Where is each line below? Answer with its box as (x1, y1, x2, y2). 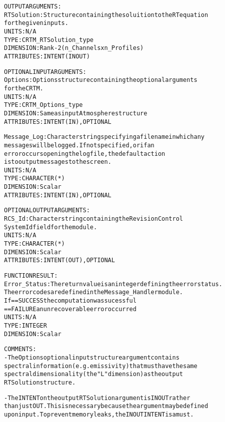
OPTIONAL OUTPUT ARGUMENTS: (4, 207, 90, 214)
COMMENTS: (4, 346, 36, 353)
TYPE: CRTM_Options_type (4, 101, 83, 109)
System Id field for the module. (4, 223, 97, 231)
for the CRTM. (4, 84, 43, 92)
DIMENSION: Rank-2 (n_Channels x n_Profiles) (4, 44, 144, 52)
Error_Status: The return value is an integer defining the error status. (4, 280, 222, 288)
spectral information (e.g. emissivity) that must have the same (4, 362, 197, 370)
